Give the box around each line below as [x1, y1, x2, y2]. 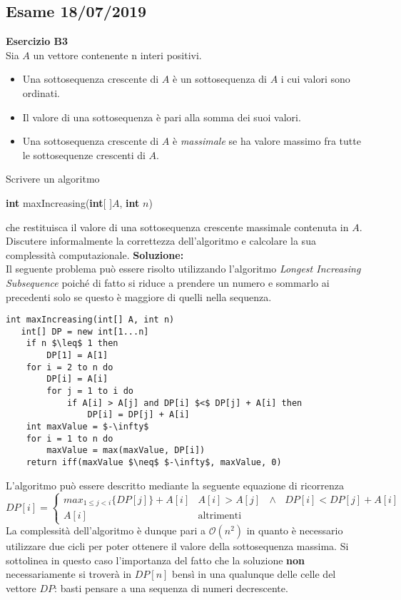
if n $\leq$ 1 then [26, 338, 118, 349]
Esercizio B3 [6, 34, 68, 49]
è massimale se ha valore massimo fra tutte [173, 133, 361, 148]
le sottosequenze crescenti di [22, 147, 146, 162]
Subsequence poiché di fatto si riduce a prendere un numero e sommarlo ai [6, 275, 330, 290]
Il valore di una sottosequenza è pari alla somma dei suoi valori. [22, 109, 301, 124]
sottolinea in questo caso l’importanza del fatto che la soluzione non [6, 552, 305, 567]
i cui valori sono [280, 71, 350, 86]
